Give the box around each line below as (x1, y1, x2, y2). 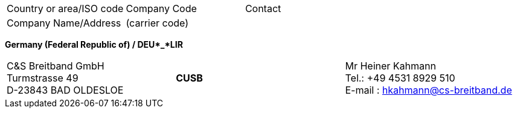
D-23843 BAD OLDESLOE (7, 84, 124, 96)
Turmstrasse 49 (7, 72, 79, 84)
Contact (245, 2, 281, 15)
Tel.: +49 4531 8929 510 (345, 72, 455, 84)
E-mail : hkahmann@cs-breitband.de (345, 84, 512, 96)
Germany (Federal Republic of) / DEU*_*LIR (5, 39, 183, 50)
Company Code (126, 2, 197, 15)
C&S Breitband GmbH (7, 60, 104, 72)
